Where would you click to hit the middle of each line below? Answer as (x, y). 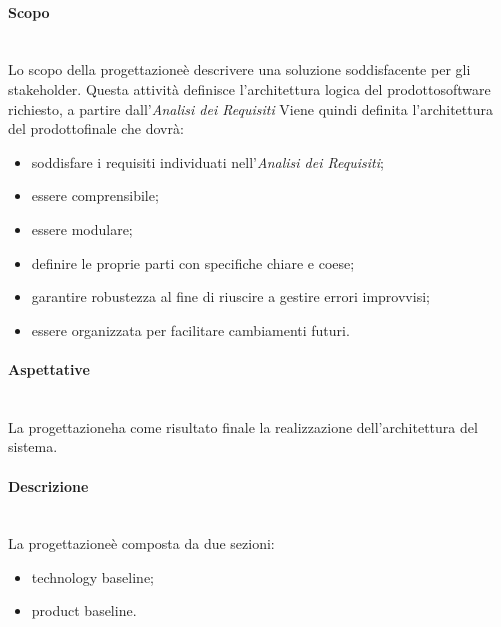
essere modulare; (82, 228)
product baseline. (84, 610)
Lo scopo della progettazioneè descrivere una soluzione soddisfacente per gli (239, 69)
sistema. (33, 446)
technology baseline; (92, 576)
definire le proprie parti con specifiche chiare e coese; (193, 262)
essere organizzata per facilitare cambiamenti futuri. (190, 329)
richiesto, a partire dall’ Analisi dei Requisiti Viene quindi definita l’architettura (250, 108)
